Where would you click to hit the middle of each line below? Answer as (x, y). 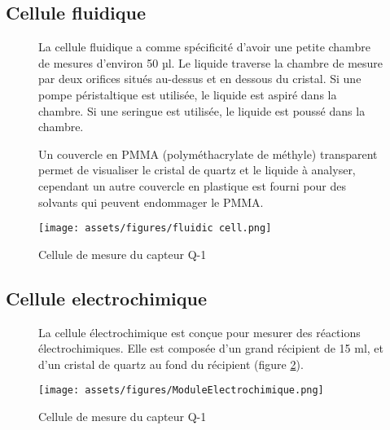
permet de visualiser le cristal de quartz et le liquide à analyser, (197, 170)
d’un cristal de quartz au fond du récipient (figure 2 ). (171, 364)
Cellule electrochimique (107, 298)
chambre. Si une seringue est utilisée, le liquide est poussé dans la (202, 110)
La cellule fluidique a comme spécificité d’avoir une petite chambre (204, 47)
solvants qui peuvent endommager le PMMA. (151, 202)
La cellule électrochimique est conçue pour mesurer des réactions (199, 332)
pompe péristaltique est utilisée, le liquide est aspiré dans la (188, 94)
